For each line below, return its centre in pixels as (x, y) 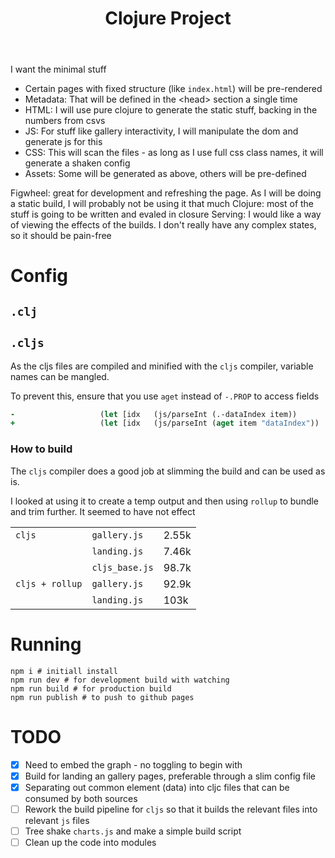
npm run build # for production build (91, 688)
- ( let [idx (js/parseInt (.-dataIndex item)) (154, 414)
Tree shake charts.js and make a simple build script (133, 831)
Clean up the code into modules (90, 842)
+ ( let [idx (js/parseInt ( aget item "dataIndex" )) (165, 423)
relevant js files (57, 820)
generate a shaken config (77, 163)
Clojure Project (168, 18)
